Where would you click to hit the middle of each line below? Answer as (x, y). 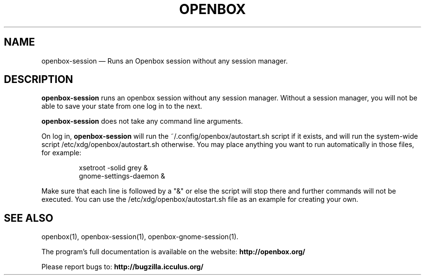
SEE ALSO (29, 218)
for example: (61, 153)
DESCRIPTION (39, 80)
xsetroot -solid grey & (113, 168)
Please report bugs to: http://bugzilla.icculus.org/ (123, 267)
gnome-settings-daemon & (122, 176)
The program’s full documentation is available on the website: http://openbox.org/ (173, 252)
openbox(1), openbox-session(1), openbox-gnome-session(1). (140, 237)
